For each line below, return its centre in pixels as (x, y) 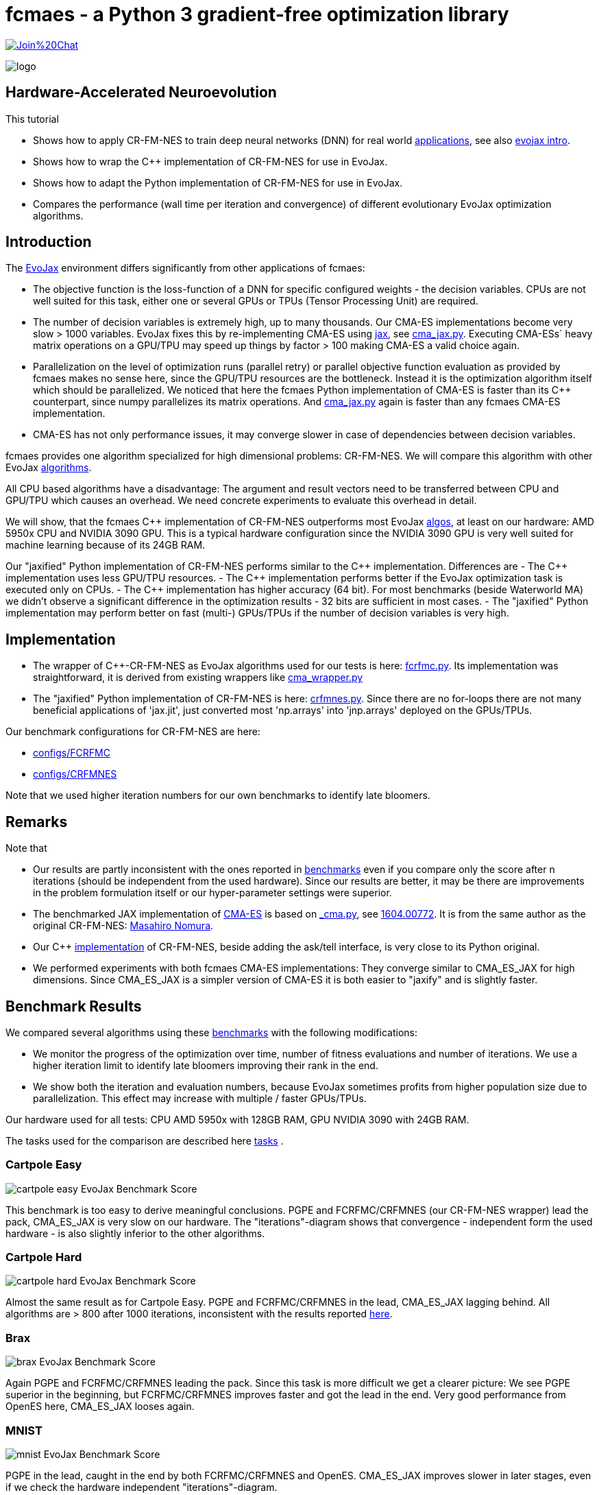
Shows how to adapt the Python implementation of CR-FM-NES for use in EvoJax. (218, 182)
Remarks (37, 822)
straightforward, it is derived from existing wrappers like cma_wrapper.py (198, 678)
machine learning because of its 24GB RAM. (106, 545)
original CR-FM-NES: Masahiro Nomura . (123, 926)
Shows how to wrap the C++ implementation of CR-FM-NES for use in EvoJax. (210, 161)
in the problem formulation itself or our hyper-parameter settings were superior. (212, 893)
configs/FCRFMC (72, 753)
